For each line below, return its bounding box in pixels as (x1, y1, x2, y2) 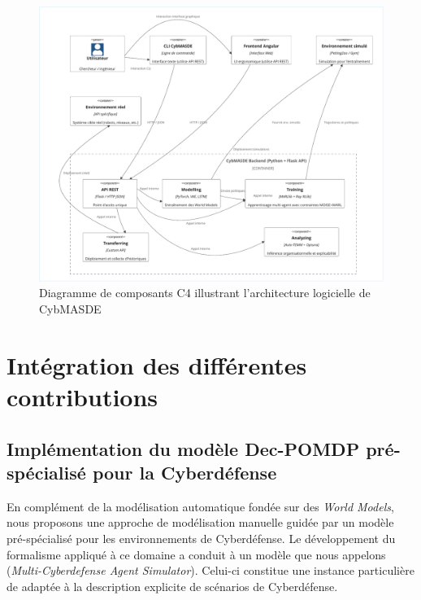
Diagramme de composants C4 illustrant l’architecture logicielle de (39, 284, 371, 301)
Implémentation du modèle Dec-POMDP (7, 436, 360, 461)
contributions (7, 380, 158, 414)
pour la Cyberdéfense (92, 460, 277, 484)
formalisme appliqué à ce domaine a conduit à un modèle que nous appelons (7, 545, 386, 563)
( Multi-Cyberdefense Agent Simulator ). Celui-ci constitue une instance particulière (7, 562, 414, 579)
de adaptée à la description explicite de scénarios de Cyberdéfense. (7, 577, 338, 594)
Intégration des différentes (7, 348, 307, 381)
